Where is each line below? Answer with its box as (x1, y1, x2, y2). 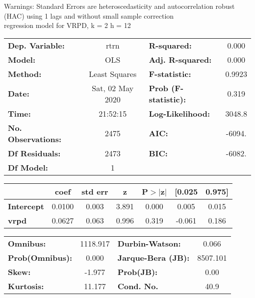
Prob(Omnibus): (8, 251, 73, 263)
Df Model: (8, 161, 48, 173)
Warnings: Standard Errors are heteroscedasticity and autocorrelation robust (4, 1, 235, 11)
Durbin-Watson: (117, 237, 181, 249)
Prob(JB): (117, 266, 158, 277)
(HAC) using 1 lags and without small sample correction (4, 10, 174, 21)
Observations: (8, 133, 62, 145)
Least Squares (89, 68, 137, 79)
